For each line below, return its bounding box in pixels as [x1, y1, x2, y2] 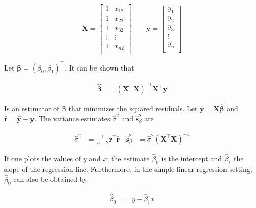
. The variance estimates [34, 113, 110, 123]
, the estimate [107, 153, 150, 164]
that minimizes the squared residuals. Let [68, 103, 198, 114]
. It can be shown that [65, 62, 134, 73]
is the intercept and [161, 153, 222, 164]
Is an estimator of [4, 103, 59, 114]
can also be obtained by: [13, 174, 89, 184]
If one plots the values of [4, 153, 81, 164]
